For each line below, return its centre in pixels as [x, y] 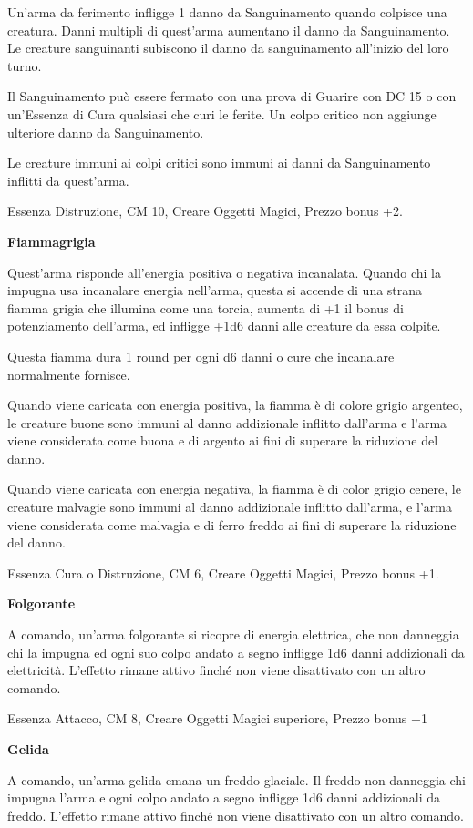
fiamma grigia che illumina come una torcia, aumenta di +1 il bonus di [206, 307]
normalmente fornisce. [69, 374]
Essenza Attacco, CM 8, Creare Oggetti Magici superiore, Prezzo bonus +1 [217, 718]
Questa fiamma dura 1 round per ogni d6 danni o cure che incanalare [201, 356]
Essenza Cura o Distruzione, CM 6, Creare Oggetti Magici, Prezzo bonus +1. [223, 572]
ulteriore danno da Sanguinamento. [106, 132]
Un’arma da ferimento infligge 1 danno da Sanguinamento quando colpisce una [227, 12]
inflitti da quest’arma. [68, 180]
